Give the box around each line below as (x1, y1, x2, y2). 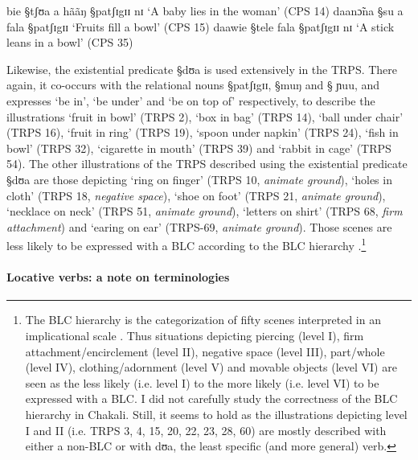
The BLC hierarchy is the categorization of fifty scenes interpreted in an (25, 311, 381, 328)
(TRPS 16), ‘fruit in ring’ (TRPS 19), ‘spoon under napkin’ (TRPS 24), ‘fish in (6, 124, 399, 141)
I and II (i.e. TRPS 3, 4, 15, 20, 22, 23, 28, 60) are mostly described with (25, 421, 387, 438)
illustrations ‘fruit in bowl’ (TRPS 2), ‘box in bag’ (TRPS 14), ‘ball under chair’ (6, 108, 404, 125)
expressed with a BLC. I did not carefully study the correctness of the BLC (25, 390, 398, 407)
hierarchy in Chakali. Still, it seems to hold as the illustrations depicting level (25, 405, 408, 422)
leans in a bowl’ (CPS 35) (6, 34, 133, 51)
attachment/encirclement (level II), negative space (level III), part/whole (25, 343, 385, 359)
